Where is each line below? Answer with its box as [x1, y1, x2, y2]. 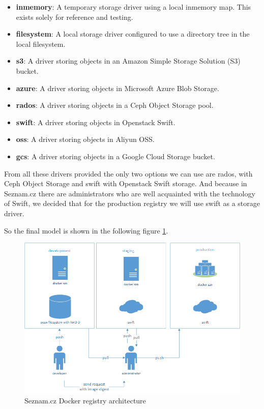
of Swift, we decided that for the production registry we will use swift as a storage [4, 198, 260, 209]
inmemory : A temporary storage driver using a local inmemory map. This [16, 2, 251, 12]
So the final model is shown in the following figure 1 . [4, 225, 168, 236]
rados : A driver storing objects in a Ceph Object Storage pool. [16, 100, 214, 110]
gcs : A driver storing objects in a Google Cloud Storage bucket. [16, 151, 215, 161]
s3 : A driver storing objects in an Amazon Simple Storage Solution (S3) [16, 55, 241, 66]
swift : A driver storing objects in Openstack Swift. [16, 116, 175, 127]
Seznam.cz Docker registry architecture [24, 395, 146, 406]
